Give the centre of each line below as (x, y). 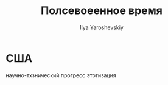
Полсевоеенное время (102, 11)
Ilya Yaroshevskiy (102, 27)
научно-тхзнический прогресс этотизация (61, 75)
